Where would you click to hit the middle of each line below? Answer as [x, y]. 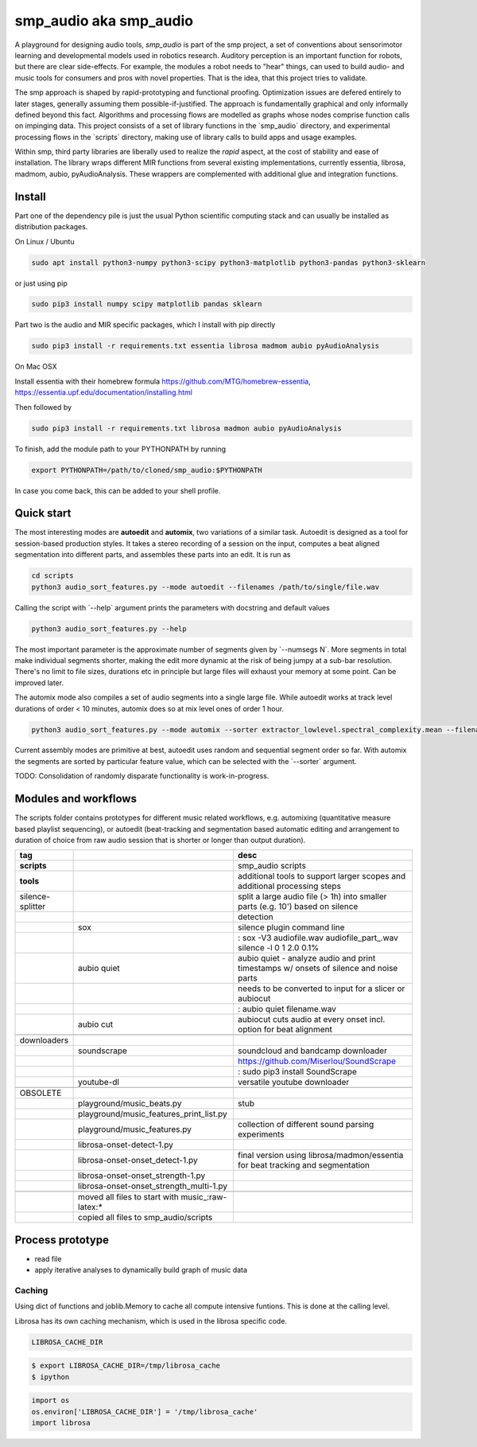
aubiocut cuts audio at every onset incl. [311, 1020]
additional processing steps [289, 886]
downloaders [44, 1040]
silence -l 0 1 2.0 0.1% [278, 948]
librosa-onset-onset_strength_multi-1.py [153, 1186]
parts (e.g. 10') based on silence [298, 907]
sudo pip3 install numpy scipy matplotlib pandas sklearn [147, 304]
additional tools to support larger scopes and [321, 876]
